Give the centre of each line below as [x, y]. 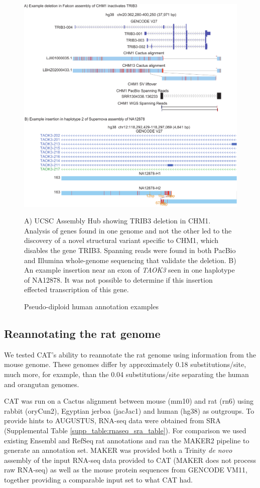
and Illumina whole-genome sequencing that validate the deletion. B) [130, 260]
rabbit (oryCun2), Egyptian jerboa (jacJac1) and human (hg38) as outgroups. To [129, 410]
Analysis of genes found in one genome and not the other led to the [128, 230]
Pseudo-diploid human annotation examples [91, 307]
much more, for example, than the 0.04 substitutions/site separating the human [126, 374]
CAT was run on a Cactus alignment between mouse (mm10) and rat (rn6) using [129, 401]
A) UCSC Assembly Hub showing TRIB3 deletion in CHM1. [117, 221]
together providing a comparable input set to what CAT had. [98, 479]
